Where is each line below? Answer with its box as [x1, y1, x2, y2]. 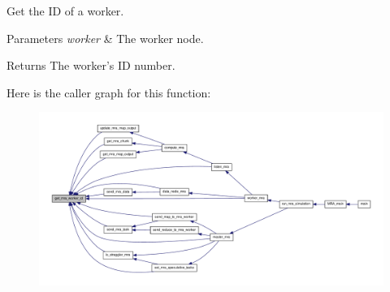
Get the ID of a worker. [6, 2, 124, 19]
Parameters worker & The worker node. [6, 29, 204, 46]
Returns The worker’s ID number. [6, 57, 175, 74]
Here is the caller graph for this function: [6, 84, 211, 101]
